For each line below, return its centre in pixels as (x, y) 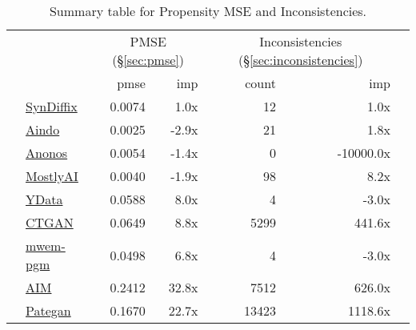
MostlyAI (52, 176)
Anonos (47, 153)
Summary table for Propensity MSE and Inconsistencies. (208, 11)
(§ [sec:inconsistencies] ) (300, 60)
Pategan (48, 310)
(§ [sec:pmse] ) (148, 60)
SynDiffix (52, 106)
